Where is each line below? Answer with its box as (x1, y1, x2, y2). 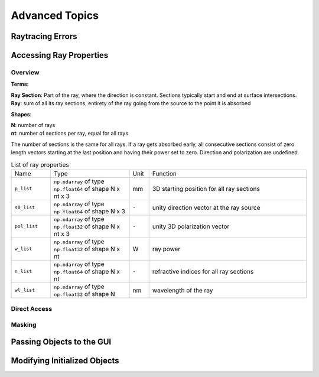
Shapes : (11, 110, 32, 118)
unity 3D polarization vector (152, 222, 230, 230)
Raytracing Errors (11, 31, 77, 41)
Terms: (11, 80, 29, 88)
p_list (14, 186, 32, 192)
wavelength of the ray (152, 286, 213, 294)
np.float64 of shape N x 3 (54, 207, 125, 215)
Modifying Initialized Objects (11, 356, 119, 366)
